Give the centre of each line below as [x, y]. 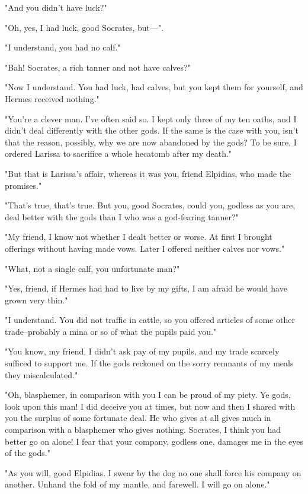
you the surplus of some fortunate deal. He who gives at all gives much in [138, 418]
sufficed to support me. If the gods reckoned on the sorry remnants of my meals [149, 363]
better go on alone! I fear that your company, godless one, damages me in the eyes [154, 441]
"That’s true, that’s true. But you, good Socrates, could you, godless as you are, [150, 205]
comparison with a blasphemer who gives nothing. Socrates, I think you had [143, 430]
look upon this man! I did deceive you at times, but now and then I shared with [150, 406]
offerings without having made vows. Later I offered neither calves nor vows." [145, 248]
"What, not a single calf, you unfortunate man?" [92, 268]
